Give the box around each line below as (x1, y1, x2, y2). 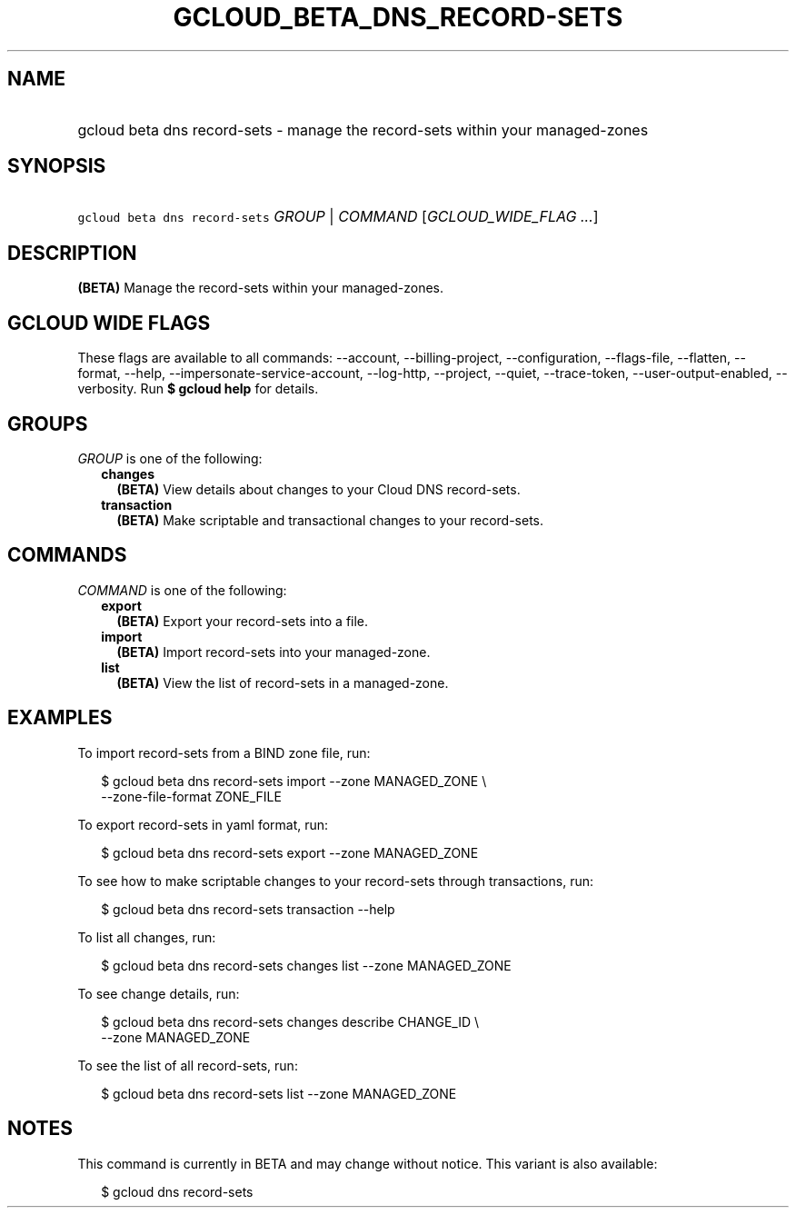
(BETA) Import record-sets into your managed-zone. (116, 643, 431, 660)
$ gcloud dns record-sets (101, 1183, 254, 1200)
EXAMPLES (7, 706, 113, 730)
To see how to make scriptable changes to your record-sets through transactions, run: (77, 872, 593, 889)
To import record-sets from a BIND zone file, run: (77, 744, 371, 761)
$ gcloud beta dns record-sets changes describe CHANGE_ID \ (101, 1013, 480, 1030)
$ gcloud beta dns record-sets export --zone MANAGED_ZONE (101, 844, 479, 861)
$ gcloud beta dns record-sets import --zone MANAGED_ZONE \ (101, 772, 487, 789)
